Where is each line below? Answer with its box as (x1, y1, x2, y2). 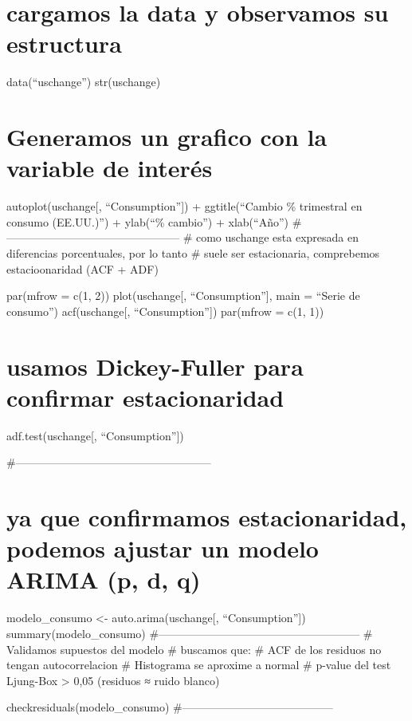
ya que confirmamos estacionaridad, (6, 501, 407, 534)
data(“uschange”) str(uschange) (6, 73, 161, 90)
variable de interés (6, 152, 213, 184)
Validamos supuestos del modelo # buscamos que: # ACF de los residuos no (6, 640, 382, 657)
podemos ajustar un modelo (6, 532, 319, 565)
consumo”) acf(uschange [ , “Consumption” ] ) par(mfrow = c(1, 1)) (6, 302, 324, 319)
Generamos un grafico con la (6, 120, 328, 153)
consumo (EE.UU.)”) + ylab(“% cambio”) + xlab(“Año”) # (6, 213, 302, 230)
